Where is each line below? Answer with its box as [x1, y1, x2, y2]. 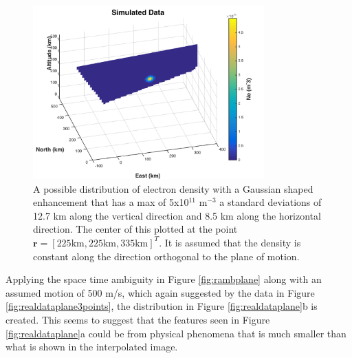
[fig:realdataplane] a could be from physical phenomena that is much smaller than [5, 326, 346, 340]
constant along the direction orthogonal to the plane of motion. [33, 249, 300, 263]
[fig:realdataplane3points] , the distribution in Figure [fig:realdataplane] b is [5, 299, 318, 313]
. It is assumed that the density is [159, 235, 301, 249]
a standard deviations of [219, 195, 322, 209]
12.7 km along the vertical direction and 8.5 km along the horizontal [33, 208, 321, 222]
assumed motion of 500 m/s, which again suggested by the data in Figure [5, 285, 315, 299]
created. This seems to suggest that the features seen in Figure [5, 312, 270, 326]
